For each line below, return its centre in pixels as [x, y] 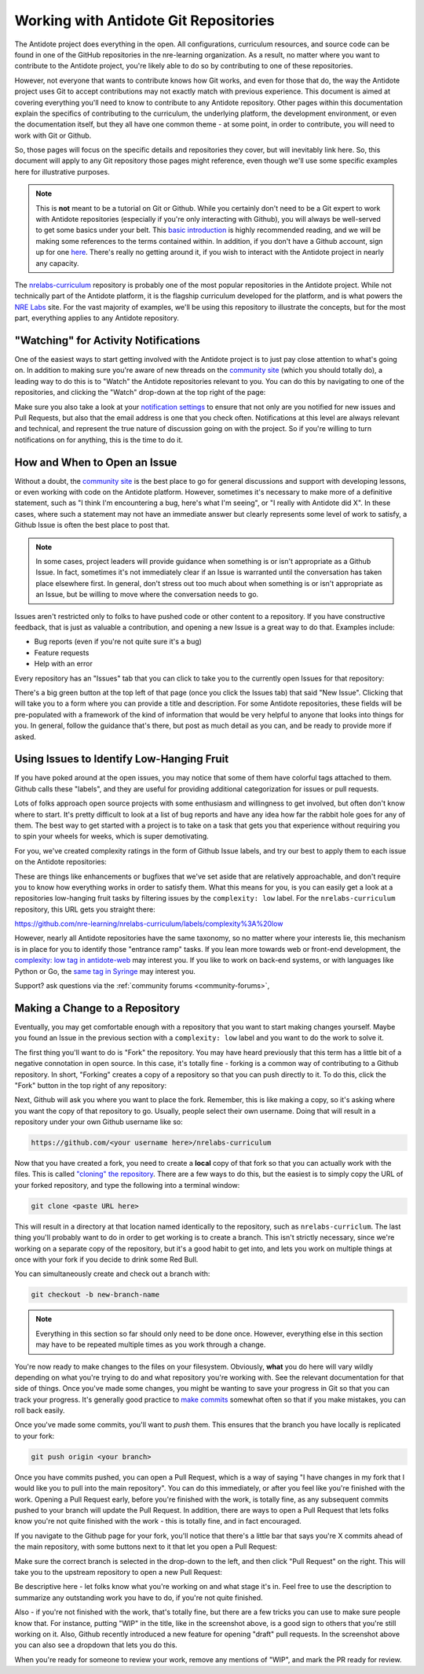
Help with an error [64, 664]
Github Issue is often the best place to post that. [92, 525]
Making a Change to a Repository [97, 1008]
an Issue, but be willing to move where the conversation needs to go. [147, 595]
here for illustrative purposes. [62, 171]
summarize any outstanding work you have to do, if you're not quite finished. [139, 1598]
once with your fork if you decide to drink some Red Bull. [106, 1259]
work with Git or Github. [53, 135]
